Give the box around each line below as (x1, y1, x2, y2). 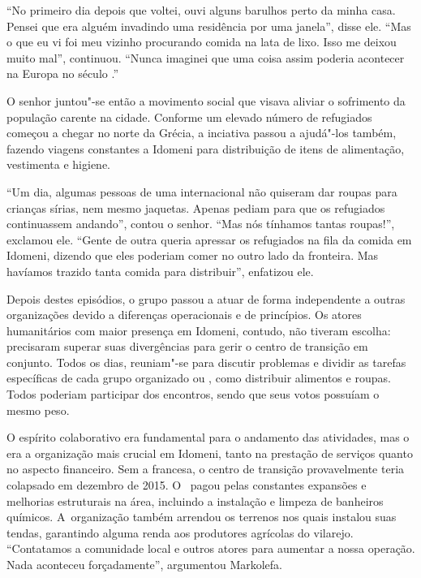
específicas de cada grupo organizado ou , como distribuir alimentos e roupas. (6, 369, 391, 386)
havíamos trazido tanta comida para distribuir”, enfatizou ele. (6, 262, 314, 279)
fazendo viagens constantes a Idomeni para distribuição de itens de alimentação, (6, 140, 405, 157)
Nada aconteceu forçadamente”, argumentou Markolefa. (6, 556, 283, 572)
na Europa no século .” (6, 65, 118, 82)
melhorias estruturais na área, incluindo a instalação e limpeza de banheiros (6, 492, 384, 509)
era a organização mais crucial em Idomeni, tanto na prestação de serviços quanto (6, 444, 413, 461)
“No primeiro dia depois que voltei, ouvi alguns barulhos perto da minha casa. (6, 2, 396, 18)
